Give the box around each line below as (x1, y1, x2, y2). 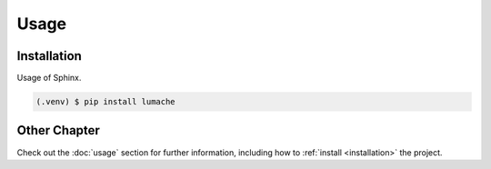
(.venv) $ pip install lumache (35, 96, 176, 107)
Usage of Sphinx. (16, 73, 82, 84)
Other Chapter (16, 123, 100, 138)
